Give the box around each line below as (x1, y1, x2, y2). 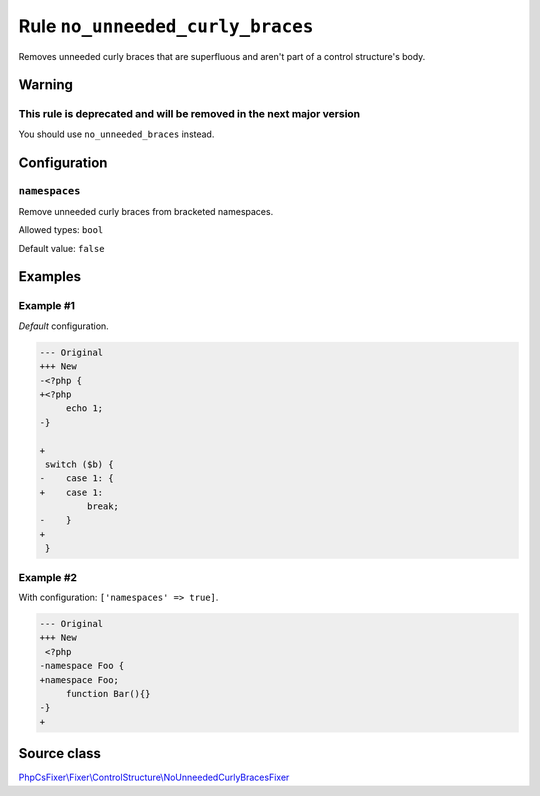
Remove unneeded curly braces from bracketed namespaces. (18, 205, 274, 217)
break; (86, 501, 120, 512)
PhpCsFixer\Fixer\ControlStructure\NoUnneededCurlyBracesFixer (18, 771, 290, 784)
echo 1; (65, 403, 104, 414)
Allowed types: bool (18, 224, 104, 236)
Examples (18, 268, 82, 285)
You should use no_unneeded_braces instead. (18, 128, 215, 140)
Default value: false (18, 242, 105, 254)
